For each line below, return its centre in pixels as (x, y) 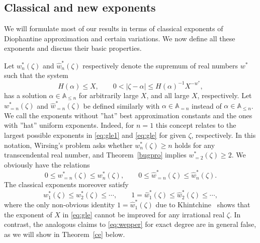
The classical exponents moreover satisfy (66, 184)
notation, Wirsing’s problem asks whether (68, 145)
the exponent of (28, 214)
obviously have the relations (47, 164)
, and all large (168, 95)
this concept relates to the (196, 125)
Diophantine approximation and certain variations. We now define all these (120, 38)
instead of (207, 105)
